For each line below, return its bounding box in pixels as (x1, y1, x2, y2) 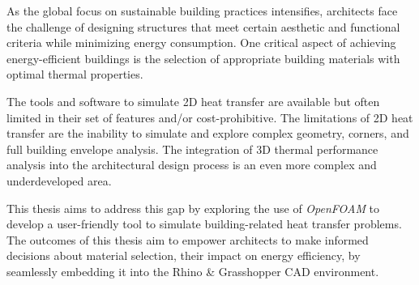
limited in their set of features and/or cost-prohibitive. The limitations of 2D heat (6, 108, 413, 125)
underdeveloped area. (6, 172, 112, 189)
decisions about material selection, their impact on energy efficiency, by (6, 247, 361, 264)
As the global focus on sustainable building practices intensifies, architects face (6, 2, 398, 19)
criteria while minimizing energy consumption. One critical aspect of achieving (6, 34, 396, 51)
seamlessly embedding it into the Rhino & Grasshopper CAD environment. (6, 262, 379, 279)
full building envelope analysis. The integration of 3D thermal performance (6, 140, 378, 157)
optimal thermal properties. (6, 66, 143, 83)
